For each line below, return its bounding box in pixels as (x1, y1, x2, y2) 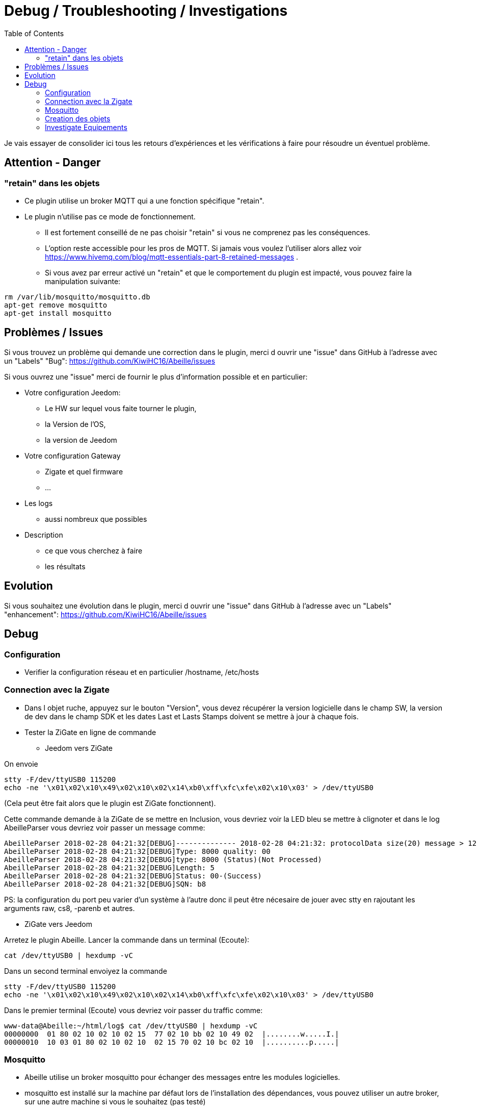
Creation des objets (45, 114, 111, 123)
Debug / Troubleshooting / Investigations (4, 2, 288, 19)
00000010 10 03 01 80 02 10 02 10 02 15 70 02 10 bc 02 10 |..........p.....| (4, 1038, 339, 1046)
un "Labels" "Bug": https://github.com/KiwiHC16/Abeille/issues (4, 356, 216, 365)
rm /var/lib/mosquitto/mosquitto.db (4, 292, 150, 301)
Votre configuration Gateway (24, 451, 121, 460)
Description (24, 530, 63, 539)
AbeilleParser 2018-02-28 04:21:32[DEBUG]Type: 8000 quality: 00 (4, 847, 271, 855)
